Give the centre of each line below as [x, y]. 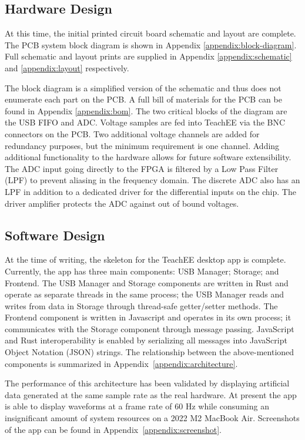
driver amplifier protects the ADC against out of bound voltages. [122, 203]
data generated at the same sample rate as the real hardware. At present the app [151, 394]
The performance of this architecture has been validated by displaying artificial [147, 383]
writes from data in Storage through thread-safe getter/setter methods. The [141, 305]
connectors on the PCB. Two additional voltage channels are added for [132, 133]
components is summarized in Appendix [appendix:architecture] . [121, 363]
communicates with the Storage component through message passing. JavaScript [150, 328]
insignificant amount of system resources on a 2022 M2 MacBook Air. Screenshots [152, 418]
